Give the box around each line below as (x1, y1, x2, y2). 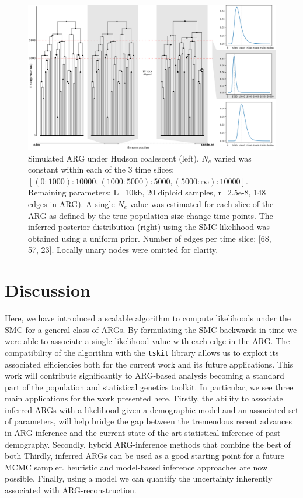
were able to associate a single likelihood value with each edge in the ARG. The (5, 335, 290, 347)
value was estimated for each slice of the (130, 197, 274, 209)
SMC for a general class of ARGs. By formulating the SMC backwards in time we (5, 323, 297, 335)
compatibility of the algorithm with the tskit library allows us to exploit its (5, 346, 279, 358)
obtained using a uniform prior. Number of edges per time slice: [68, (28, 232, 271, 244)
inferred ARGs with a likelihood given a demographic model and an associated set (5, 403, 299, 415)
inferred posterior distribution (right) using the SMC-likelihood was (28, 221, 270, 233)
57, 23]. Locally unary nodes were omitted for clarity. (28, 243, 218, 256)
